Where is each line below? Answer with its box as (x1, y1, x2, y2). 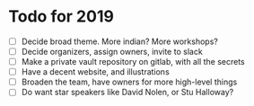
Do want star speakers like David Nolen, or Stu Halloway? (21, 87, 234, 98)
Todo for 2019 (8, 6, 114, 27)
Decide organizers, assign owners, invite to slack (21, 47, 203, 57)
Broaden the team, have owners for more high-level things (21, 76, 238, 87)
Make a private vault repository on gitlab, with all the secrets (21, 57, 245, 67)
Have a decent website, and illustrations (21, 66, 170, 77)
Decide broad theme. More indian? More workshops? (21, 36, 219, 47)
